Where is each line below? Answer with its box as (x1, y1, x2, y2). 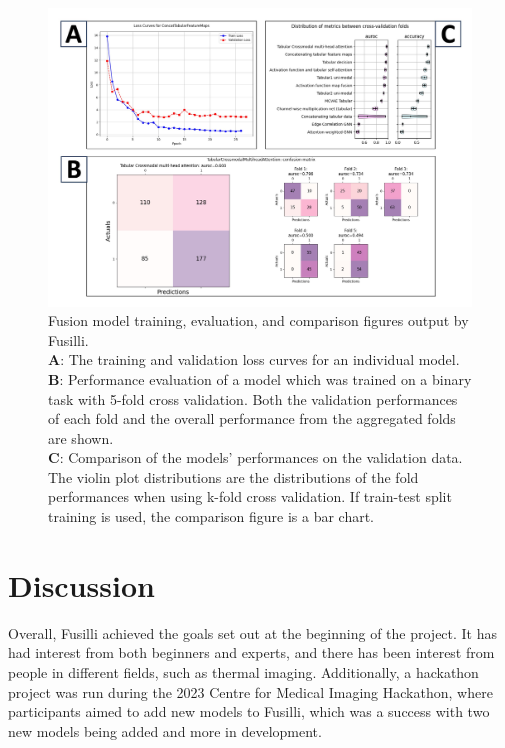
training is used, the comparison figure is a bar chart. (48, 506, 375, 527)
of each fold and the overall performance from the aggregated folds (48, 408, 456, 429)
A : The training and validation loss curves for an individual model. (48, 349, 460, 370)
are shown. (48, 427, 114, 448)
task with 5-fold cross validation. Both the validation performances (48, 388, 458, 409)
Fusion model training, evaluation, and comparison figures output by (48, 310, 469, 331)
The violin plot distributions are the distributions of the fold (48, 466, 419, 487)
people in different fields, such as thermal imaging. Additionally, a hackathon (8, 661, 479, 682)
